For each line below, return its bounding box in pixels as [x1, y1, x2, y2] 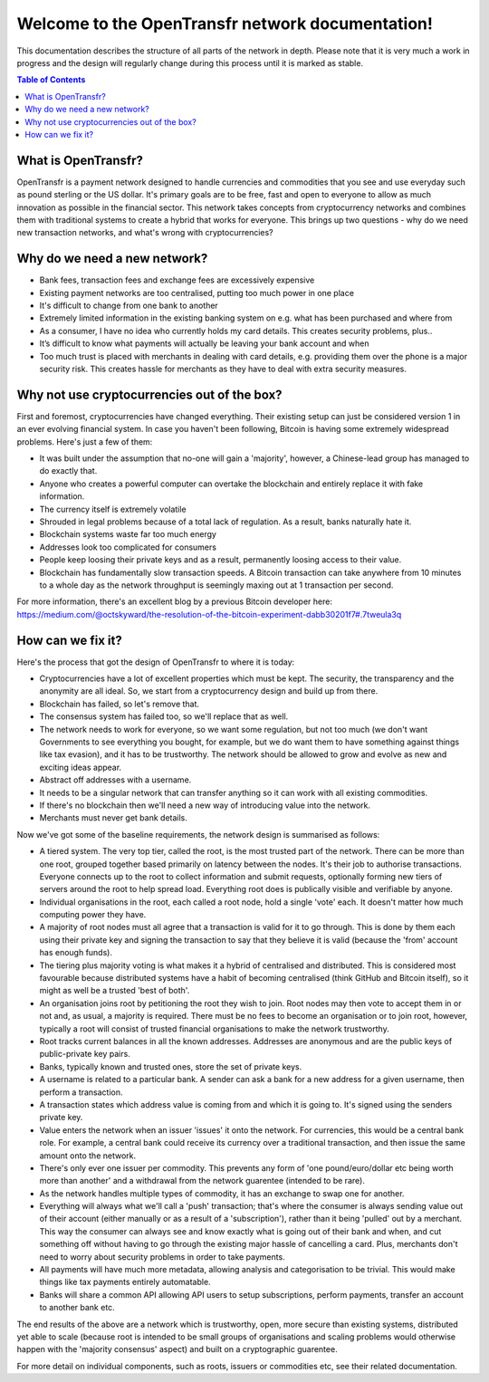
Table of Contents [16, 74, 86, 85]
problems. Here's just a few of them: [16, 436, 153, 447]
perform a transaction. [39, 1087, 123, 1098]
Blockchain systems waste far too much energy [39, 529, 217, 540]
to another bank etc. [39, 1302, 115, 1313]
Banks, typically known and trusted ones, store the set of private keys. [39, 1060, 302, 1072]
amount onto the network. [39, 1150, 137, 1161]
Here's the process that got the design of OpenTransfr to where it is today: [16, 657, 295, 667]
